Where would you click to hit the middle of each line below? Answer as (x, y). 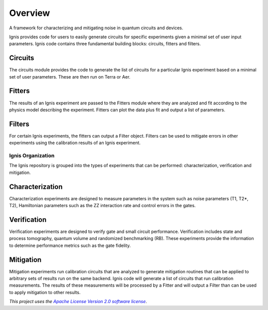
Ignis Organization (32, 155)
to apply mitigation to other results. (45, 292)
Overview (30, 13)
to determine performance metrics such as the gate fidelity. (70, 245)
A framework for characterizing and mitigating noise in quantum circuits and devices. (96, 28)
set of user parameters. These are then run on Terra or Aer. (70, 77)
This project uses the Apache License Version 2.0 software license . (78, 302)
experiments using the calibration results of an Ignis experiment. (75, 143)
